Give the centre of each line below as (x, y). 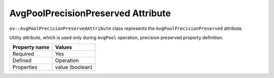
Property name (31, 47)
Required (23, 54)
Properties (25, 67)
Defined (22, 61)
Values (64, 47)
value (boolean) (74, 67)
